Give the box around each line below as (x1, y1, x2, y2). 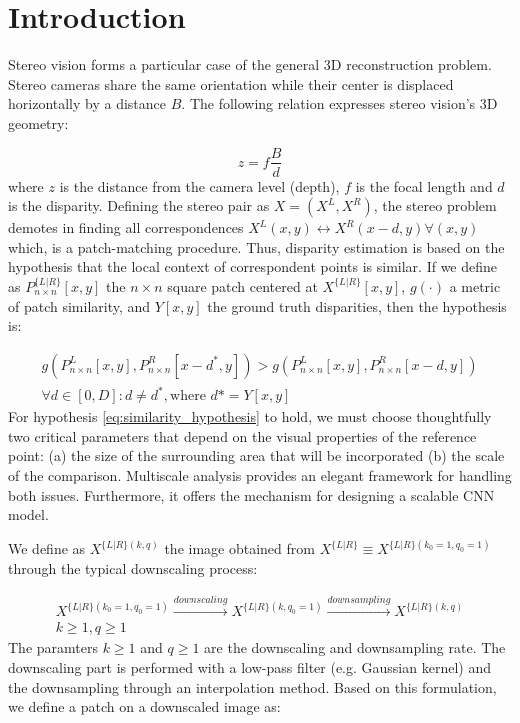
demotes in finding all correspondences (8, 217, 244, 238)
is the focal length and (355, 175, 493, 196)
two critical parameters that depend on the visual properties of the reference (8, 425, 477, 446)
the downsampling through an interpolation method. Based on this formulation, (8, 676, 497, 697)
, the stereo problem (373, 195, 497, 216)
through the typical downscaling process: (8, 557, 258, 578)
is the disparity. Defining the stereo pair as (8, 195, 270, 216)
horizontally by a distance (8, 93, 167, 114)
